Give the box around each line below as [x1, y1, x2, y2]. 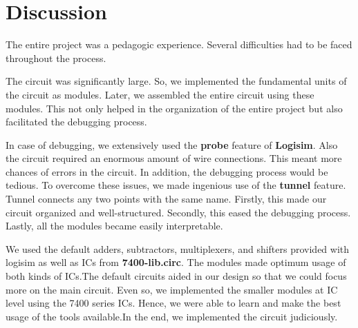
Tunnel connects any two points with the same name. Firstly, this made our [6, 192, 327, 206]
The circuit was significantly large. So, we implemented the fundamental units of [6, 74, 347, 88]
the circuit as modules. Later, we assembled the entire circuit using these [6, 87, 314, 101]
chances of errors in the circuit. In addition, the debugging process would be [6, 164, 328, 178]
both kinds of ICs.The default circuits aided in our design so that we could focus [6, 269, 347, 283]
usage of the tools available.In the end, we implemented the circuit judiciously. [6, 309, 338, 323]
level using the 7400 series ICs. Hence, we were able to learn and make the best [6, 296, 341, 310]
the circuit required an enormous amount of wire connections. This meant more [6, 151, 342, 165]
